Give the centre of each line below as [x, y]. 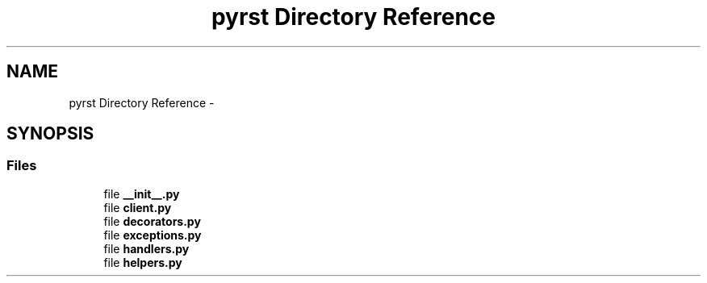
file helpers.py [143, 262]
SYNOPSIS [50, 134]
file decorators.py [152, 221]
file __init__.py [142, 194]
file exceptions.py [153, 235]
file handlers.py [146, 248]
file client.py [138, 207]
